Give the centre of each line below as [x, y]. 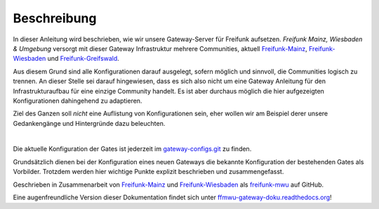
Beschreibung [55, 18]
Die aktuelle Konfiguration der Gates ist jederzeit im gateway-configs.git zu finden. [132, 149]
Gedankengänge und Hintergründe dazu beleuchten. [89, 123]
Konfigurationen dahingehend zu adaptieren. [78, 101]
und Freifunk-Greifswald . [83, 59]
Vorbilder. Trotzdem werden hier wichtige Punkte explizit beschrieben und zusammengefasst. [148, 172]
